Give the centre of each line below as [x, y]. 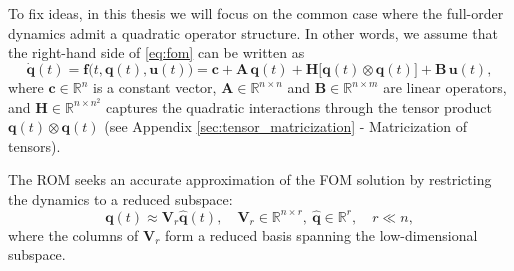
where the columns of [73, 234]
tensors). [34, 145]
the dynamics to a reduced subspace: [120, 199]
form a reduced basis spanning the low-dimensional [321, 234]
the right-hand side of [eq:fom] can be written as [156, 52]
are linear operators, [445, 87]
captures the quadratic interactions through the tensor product [299, 106]
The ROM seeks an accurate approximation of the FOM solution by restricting [250, 179]
